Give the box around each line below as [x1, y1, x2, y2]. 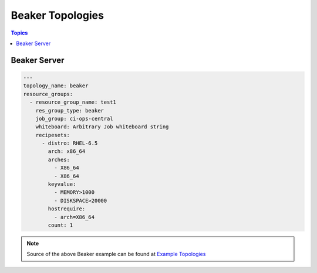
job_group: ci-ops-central [35, 115, 114, 122]
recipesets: [35, 132, 70, 138]
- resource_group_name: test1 [29, 99, 117, 105]
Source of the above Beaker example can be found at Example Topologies [26, 251, 206, 258]
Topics [11, 29, 28, 36]
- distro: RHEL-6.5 [42, 140, 98, 146]
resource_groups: [23, 91, 73, 97]
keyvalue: [48, 181, 76, 187]
